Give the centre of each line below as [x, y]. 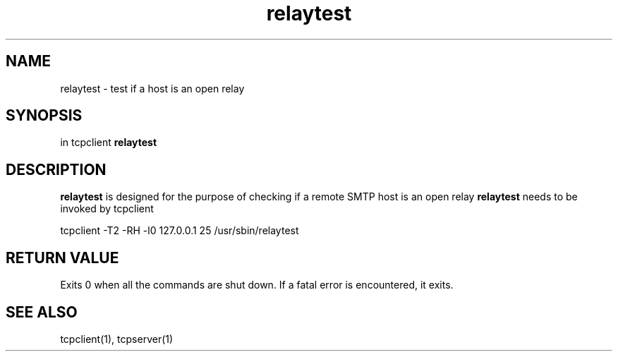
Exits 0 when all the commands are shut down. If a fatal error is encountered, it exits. [257, 285]
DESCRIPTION [56, 169]
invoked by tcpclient [107, 209]
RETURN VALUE [62, 258]
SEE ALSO [42, 312]
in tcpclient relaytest [109, 143]
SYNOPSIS [44, 116]
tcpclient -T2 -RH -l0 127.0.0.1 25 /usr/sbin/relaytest [180, 231]
